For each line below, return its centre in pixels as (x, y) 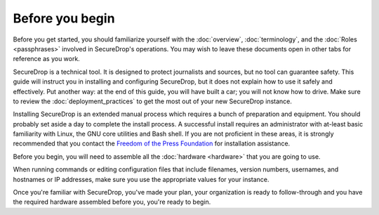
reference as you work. (46, 59)
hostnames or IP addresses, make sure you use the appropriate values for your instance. (141, 179)
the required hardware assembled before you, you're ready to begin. (112, 202)
